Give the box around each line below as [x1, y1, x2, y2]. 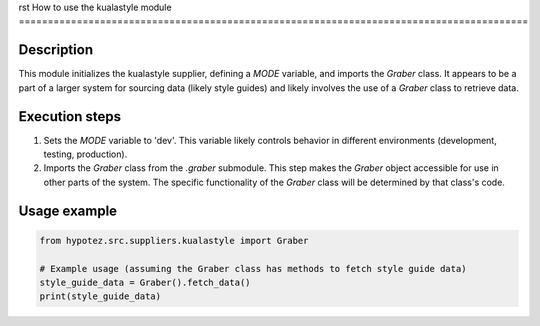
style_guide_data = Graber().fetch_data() [39, 276, 251, 288]
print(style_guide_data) [39, 291, 162, 302]
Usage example [18, 202, 118, 219]
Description [18, 41, 94, 59]
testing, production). [43, 148, 128, 160]
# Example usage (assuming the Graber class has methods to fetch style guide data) [39, 263, 467, 274]
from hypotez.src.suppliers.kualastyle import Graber [39, 235, 309, 246]
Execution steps [18, 108, 122, 125]
